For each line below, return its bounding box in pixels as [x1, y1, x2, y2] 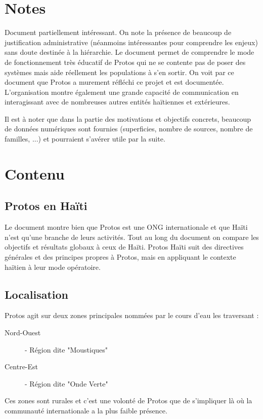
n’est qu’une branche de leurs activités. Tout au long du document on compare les [5, 231, 259, 242]
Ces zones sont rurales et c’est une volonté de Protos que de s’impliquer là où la [5, 395, 252, 406]
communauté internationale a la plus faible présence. [5, 405, 167, 415]
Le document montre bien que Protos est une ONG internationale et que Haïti [5, 222, 248, 232]
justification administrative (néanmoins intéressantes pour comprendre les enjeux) [5, 37, 258, 47]
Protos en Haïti [5, 198, 87, 214]
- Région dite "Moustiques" [25, 344, 108, 355]
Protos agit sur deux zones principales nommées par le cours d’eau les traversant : [5, 310, 259, 321]
